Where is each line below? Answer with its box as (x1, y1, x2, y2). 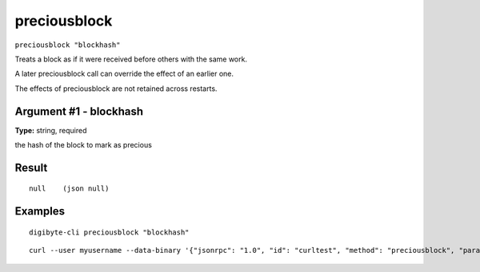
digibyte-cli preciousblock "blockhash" (29, 227, 190, 237)
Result (14, 160, 48, 175)
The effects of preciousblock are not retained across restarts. (14, 84, 218, 93)
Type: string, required (14, 125, 87, 135)
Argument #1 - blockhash (14, 104, 144, 118)
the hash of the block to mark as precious (14, 140, 152, 150)
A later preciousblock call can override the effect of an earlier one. (14, 69, 234, 79)
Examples (14, 204, 66, 219)
